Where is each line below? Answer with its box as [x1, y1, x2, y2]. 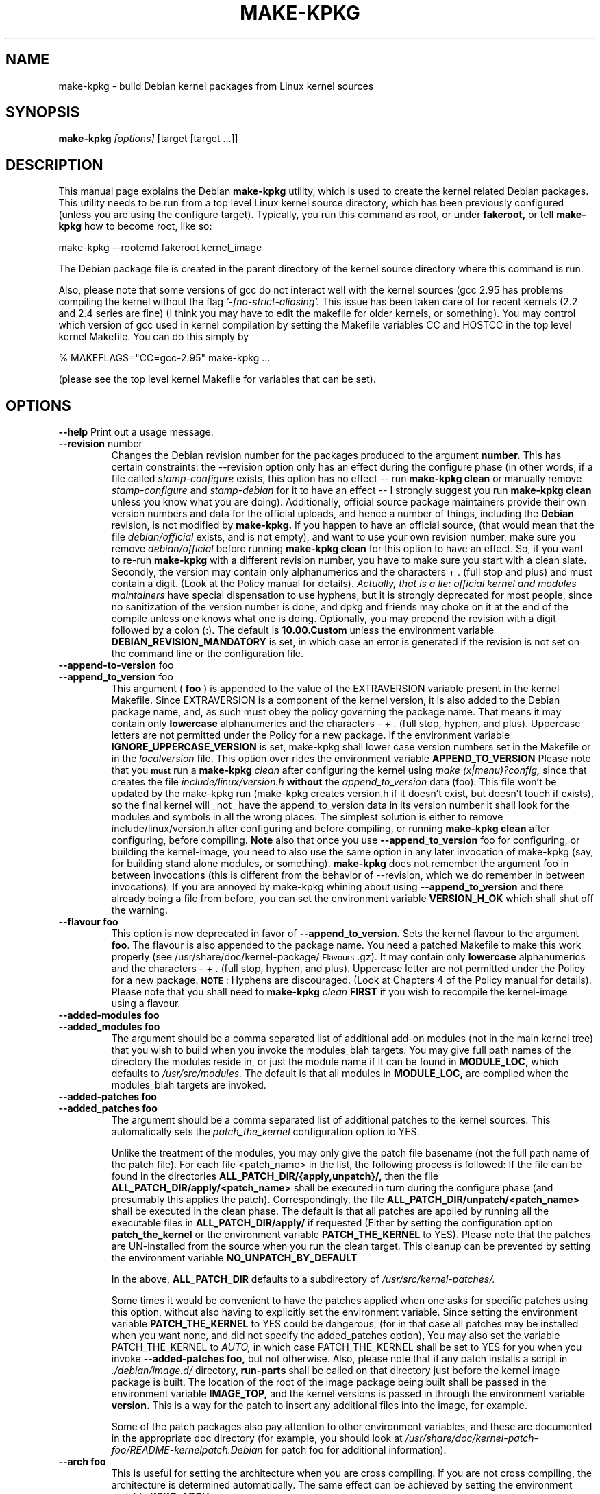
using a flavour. [111, 997, 181, 1010]
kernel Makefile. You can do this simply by [58, 331, 249, 343]
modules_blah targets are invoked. [111, 1079, 266, 1091]
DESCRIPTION [5, 156, 103, 174]
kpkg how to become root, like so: [58, 220, 212, 233]
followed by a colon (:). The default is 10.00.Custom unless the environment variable [111, 624, 495, 637]
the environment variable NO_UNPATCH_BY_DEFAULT [111, 1252, 358, 1264]
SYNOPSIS [5, 104, 80, 121]
